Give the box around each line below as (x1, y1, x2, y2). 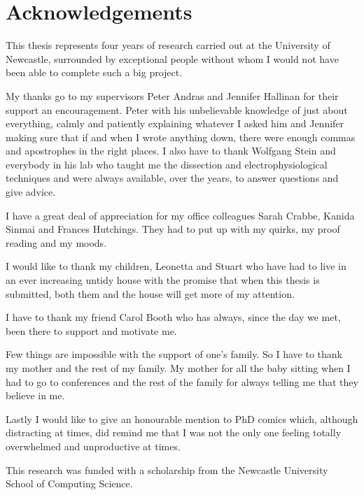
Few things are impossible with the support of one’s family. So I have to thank (6, 347, 342, 361)
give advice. (6, 185, 56, 199)
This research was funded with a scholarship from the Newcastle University (6, 462, 328, 477)
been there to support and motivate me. (6, 323, 177, 338)
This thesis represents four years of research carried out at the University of (6, 38, 330, 52)
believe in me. (6, 388, 65, 403)
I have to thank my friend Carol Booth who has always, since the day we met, (6, 310, 341, 324)
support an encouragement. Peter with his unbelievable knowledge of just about (6, 102, 348, 117)
